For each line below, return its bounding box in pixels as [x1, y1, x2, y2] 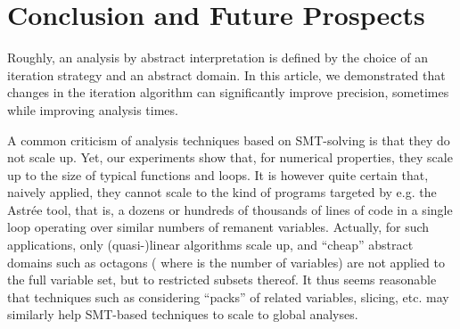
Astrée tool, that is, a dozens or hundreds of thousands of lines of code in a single [7, 200, 453, 218]
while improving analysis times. [7, 100, 178, 119]
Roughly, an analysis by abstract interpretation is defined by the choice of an [7, 48, 428, 67]
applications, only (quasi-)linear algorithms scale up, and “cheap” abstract [7, 235, 414, 254]
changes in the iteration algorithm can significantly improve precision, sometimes [7, 83, 449, 102]
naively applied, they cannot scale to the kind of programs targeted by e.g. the [7, 183, 437, 202]
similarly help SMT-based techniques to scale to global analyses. [7, 305, 358, 324]
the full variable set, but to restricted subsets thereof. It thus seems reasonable [7, 270, 437, 289]
